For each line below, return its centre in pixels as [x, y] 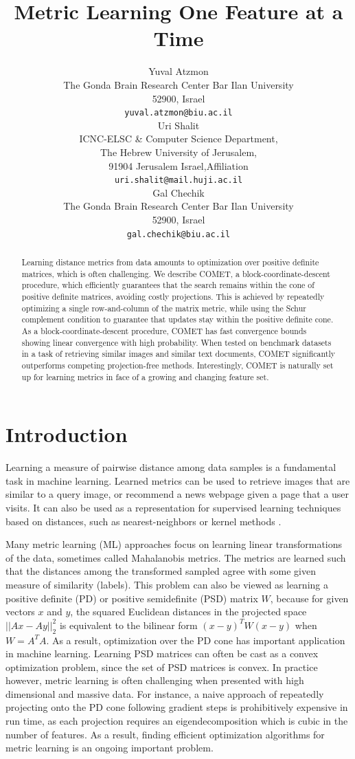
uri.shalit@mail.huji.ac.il [179, 180]
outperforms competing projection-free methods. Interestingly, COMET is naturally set [177, 365]
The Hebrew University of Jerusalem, [179, 152]
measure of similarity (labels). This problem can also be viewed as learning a [167, 584]
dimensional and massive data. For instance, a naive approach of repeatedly [165, 693]
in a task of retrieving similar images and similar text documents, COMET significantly [178, 354]
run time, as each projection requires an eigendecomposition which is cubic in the [177, 721]
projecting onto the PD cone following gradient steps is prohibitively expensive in [177, 707]
